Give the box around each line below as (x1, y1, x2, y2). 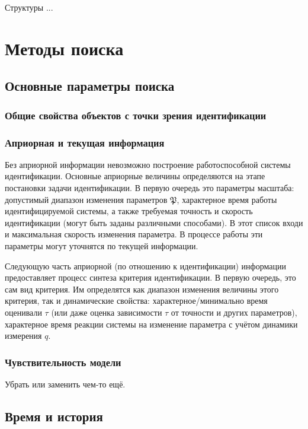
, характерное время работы (177, 193, 277, 205)
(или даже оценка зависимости (51, 306, 162, 318)
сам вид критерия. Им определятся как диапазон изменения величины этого (5, 282, 279, 295)
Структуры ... (5, 1, 53, 13)
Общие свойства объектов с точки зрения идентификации (5, 107, 267, 122)
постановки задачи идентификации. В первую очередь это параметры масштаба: (5, 182, 294, 193)
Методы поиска (5, 36, 124, 60)
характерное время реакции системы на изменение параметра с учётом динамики (5, 317, 298, 330)
